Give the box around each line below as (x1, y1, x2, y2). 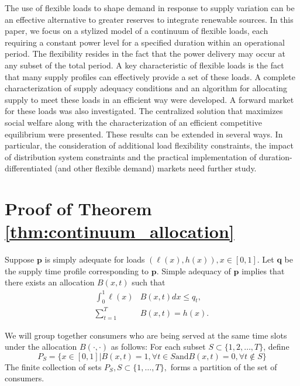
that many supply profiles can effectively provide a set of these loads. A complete (5, 70, 296, 82)
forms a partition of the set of (170, 360, 277, 373)
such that (132, 276, 165, 288)
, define (263, 340, 289, 353)
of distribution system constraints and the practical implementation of (5, 150, 257, 163)
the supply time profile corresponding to (5, 264, 149, 277)
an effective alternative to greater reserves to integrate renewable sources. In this (5, 13, 294, 25)
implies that (242, 264, 285, 277)
